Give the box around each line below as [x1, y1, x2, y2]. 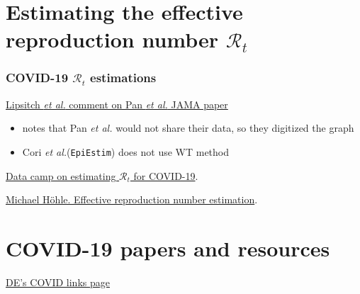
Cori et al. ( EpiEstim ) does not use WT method [22, 144, 230, 159]
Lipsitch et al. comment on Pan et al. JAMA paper [6, 96, 228, 111]
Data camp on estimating [6, 168, 116, 183]
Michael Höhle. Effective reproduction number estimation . [6, 192, 258, 207]
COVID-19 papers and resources [6, 234, 330, 262]
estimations [90, 69, 157, 86]
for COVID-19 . [133, 168, 198, 183]
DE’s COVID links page [6, 274, 110, 289]
